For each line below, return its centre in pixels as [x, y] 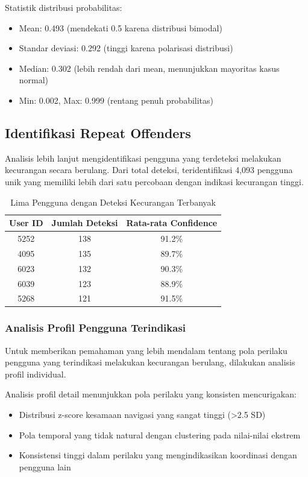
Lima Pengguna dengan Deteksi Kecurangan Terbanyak [113, 202]
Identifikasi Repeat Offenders [98, 132]
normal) [34, 80]
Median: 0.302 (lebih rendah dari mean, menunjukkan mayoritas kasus [149, 68]
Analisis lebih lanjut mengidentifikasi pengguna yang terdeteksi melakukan [143, 158]
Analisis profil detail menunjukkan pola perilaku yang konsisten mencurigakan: [151, 394]
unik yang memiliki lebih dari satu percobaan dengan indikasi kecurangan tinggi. [154, 181]
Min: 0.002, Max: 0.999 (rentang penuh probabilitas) [116, 100]
